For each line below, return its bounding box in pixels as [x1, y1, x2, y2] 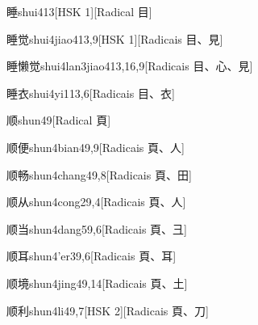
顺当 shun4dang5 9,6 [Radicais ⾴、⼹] [6, 220, 188, 237]
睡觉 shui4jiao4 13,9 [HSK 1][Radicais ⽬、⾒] [6, 30, 223, 47]
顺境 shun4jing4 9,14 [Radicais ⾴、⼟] [6, 274, 188, 291]
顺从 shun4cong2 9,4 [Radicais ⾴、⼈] [6, 193, 186, 210]
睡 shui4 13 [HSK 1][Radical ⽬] [6, 3, 152, 19]
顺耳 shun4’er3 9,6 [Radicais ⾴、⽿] [6, 247, 177, 264]
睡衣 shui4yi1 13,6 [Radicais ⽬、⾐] [6, 84, 175, 101]
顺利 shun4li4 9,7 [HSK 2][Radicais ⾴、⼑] [6, 302, 209, 319]
